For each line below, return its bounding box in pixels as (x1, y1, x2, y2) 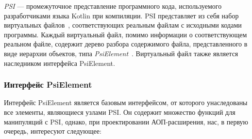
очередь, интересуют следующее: (4, 126, 101, 136)
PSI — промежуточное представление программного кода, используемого (4, 1, 222, 11)
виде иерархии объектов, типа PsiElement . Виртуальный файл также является (4, 48, 238, 58)
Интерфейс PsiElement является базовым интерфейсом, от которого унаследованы (4, 97, 248, 108)
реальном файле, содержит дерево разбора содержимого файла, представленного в (4, 39, 248, 49)
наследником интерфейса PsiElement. (4, 58, 115, 68)
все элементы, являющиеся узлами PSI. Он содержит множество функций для (4, 107, 235, 117)
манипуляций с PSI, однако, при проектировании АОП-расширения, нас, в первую (4, 116, 249, 126)
